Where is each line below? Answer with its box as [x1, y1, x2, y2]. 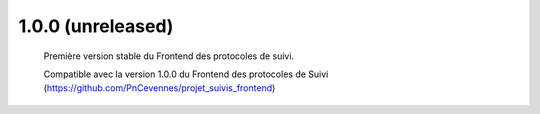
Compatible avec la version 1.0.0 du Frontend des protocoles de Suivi [43, 68, 329, 80]
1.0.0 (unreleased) [18, 15, 174, 37]
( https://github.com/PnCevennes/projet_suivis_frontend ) [43, 82, 276, 94]
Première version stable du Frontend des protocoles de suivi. [43, 50, 295, 62]
